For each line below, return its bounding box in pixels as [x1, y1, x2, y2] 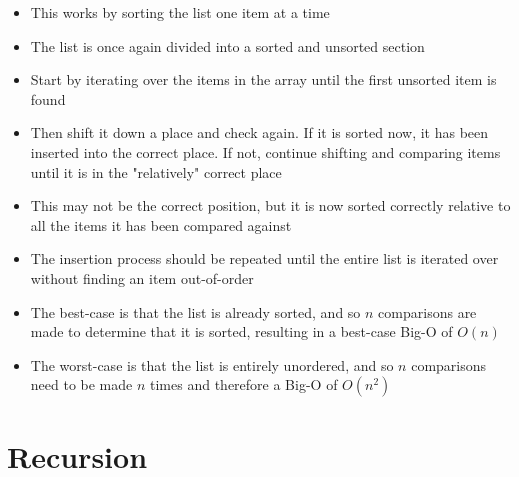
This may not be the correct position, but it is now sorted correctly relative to [30, 195, 511, 216]
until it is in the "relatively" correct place [30, 161, 282, 182]
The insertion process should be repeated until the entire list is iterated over [30, 248, 499, 269]
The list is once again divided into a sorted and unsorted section [30, 35, 425, 56]
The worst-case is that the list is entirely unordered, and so [30, 354, 394, 375]
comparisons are [378, 301, 477, 322]
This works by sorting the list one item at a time [30, 2, 330, 22]
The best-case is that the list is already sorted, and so [30, 301, 361, 322]
